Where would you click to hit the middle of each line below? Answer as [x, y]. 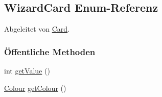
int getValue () [27, 71]
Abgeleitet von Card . [37, 29]
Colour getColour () [35, 88]
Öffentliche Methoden [50, 51]
